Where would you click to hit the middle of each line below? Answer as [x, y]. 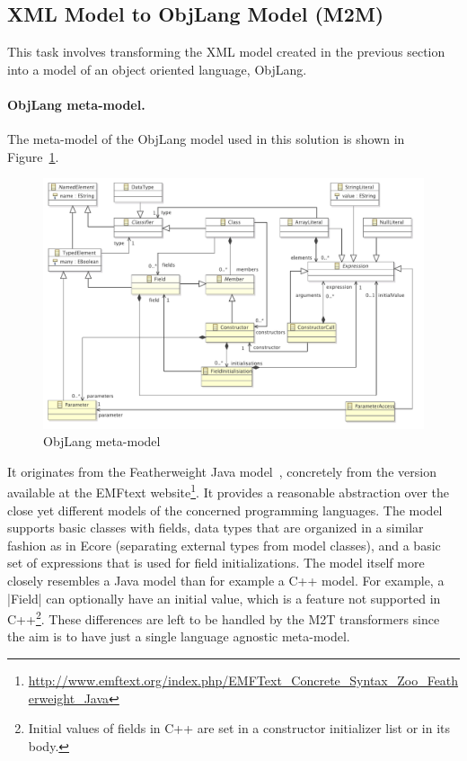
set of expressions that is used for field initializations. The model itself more [216, 563]
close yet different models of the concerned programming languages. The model [225, 510]
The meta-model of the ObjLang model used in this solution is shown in [206, 139]
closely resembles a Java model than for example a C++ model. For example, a [226, 581]
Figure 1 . [33, 156]
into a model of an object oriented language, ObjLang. [157, 69]
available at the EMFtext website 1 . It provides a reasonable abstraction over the [229, 491]
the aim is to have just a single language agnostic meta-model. [179, 636]
